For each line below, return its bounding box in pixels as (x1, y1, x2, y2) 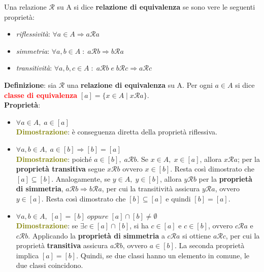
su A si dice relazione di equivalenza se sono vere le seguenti (57, 2, 255, 12)
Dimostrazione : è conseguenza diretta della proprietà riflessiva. (16, 126, 217, 137)
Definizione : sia (4, 79, 57, 90)
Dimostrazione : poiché (16, 153, 92, 164)
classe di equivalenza (4, 89, 78, 100)
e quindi (166, 193, 191, 203)
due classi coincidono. (16, 260, 83, 270)
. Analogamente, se (51, 173, 111, 184)
